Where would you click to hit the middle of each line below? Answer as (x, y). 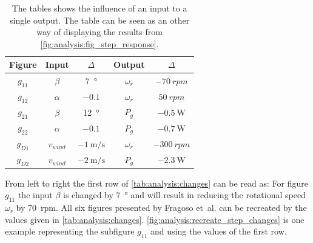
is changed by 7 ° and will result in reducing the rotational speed (184, 195)
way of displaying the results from (99, 32)
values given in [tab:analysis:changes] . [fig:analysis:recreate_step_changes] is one (155, 219)
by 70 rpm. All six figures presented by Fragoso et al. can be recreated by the (161, 208)
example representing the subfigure (70, 231)
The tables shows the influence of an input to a (99, 8)
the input (35, 195)
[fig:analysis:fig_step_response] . (99, 43)
